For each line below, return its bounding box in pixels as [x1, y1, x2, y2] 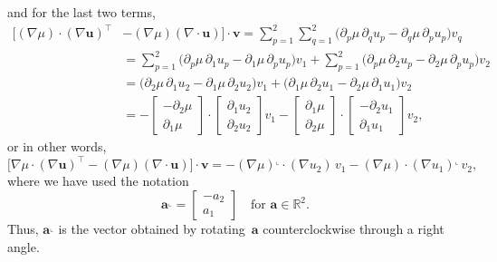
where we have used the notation [7, 171, 189, 190]
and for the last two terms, [7, 3, 156, 21]
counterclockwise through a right [263, 219, 444, 238]
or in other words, [7, 137, 107, 156]
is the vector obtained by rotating [58, 219, 245, 238]
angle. [7, 237, 40, 256]
